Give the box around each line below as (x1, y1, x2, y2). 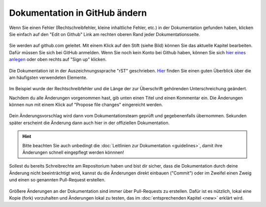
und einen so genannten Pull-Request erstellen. (9, 177, 106, 183)
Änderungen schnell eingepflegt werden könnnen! (22, 149, 124, 155)
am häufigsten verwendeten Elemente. (9, 74, 88, 80)
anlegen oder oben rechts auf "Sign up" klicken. (9, 57, 107, 63)
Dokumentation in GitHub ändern (9, 7, 147, 18)
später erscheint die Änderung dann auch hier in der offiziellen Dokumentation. (9, 120, 170, 126)
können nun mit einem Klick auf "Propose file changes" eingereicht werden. (9, 102, 163, 108)
